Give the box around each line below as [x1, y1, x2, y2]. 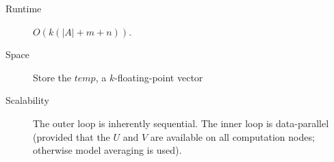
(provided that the [33, 129, 110, 144]
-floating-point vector [114, 70, 203, 84]
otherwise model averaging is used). [33, 143, 182, 157]
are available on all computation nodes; [150, 129, 315, 144]
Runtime [5, 1, 42, 15]
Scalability [5, 93, 49, 107]
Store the [33, 70, 72, 84]
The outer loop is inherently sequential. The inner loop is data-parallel [33, 116, 329, 130]
